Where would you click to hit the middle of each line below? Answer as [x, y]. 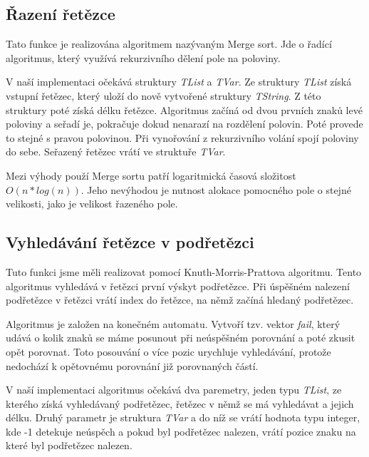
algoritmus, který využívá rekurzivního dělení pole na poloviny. [143, 57]
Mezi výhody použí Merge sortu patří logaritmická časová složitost [151, 175]
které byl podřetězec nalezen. [69, 445]
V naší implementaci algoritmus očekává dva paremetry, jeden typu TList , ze [174, 390]
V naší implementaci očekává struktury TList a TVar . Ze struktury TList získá [179, 82]
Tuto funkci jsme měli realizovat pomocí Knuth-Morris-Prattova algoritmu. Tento [184, 271]
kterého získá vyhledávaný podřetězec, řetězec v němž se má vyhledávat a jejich [180, 403]
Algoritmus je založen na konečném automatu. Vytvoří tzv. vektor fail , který [173, 323]
